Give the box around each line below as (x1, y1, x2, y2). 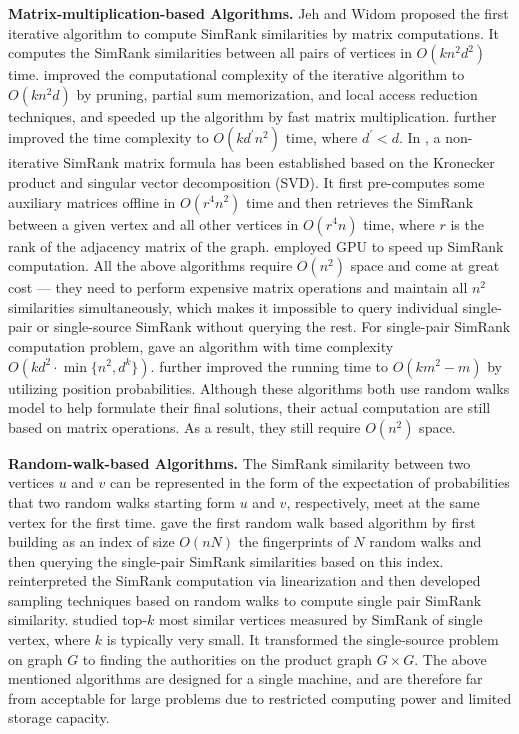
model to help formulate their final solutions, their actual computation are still (8, 397, 491, 418)
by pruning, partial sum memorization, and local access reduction (76, 83, 478, 104)
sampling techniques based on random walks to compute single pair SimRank (8, 589, 482, 610)
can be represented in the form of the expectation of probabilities (110, 472, 510, 493)
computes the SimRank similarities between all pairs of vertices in (8, 42, 412, 63)
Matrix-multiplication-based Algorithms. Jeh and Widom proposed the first (8, 3, 509, 23)
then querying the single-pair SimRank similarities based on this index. (8, 550, 444, 571)
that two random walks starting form (8, 491, 235, 512)
